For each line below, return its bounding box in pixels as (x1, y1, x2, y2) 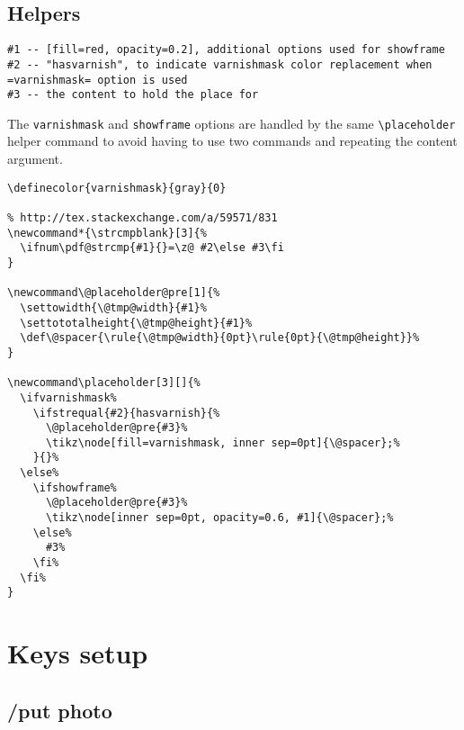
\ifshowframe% (32, 481, 117, 494)
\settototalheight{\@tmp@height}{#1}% (20, 316, 253, 329)
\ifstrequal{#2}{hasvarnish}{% (32, 406, 220, 419)
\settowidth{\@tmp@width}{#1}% (20, 301, 207, 314)
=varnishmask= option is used (7, 73, 188, 86)
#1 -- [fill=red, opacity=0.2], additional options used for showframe (7, 43, 445, 57)
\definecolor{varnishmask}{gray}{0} (7, 181, 227, 194)
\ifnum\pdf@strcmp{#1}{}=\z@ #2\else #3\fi (20, 241, 284, 255)
